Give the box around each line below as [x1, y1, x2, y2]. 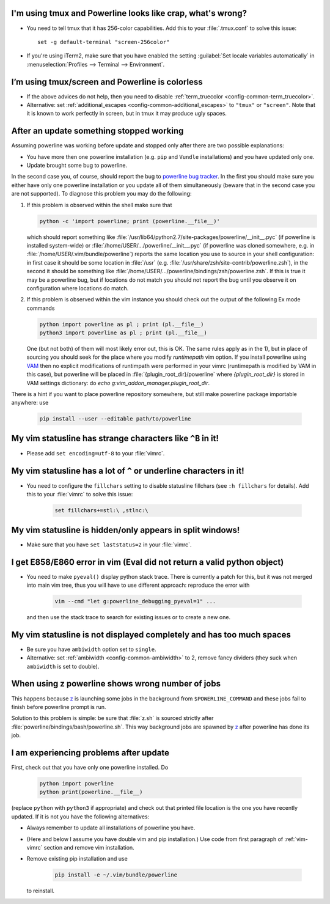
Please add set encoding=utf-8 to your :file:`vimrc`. [26, 449, 165, 457]
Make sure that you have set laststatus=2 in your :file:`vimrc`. [26, 541, 192, 548]
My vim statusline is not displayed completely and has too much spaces [11, 630, 291, 640]
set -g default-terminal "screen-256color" [37, 39, 170, 45]
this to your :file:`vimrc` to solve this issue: [26, 491, 133, 498]
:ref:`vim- [284, 835, 308, 843]
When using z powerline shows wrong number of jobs [11, 678, 221, 689]
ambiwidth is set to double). [26, 663, 100, 670]
